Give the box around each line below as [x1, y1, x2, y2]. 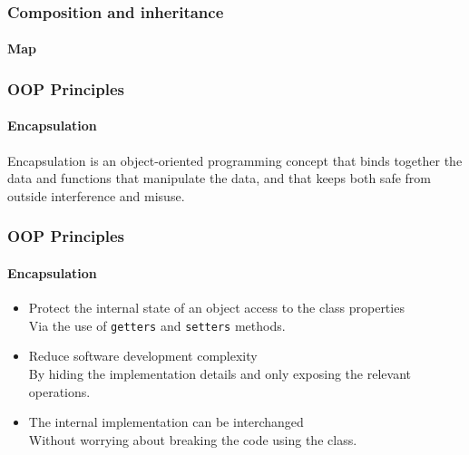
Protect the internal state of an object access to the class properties [28, 298, 405, 317]
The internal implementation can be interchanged [28, 412, 304, 431]
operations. [28, 382, 91, 401]
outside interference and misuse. [7, 186, 185, 205]
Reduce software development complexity [28, 346, 258, 365]
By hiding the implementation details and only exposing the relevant [28, 363, 411, 382]
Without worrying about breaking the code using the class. [28, 430, 357, 449]
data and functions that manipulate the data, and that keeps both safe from [7, 169, 431, 188]
